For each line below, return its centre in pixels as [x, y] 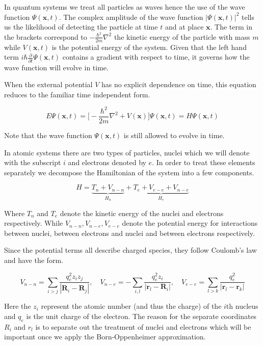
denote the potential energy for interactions [190, 223]
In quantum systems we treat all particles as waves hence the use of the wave [125, 7]
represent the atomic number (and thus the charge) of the [131, 306]
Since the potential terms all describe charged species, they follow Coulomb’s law [130, 250]
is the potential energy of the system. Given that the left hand [149, 47]
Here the [18, 306]
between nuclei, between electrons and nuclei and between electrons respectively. [129, 233]
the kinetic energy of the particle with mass [182, 36]
